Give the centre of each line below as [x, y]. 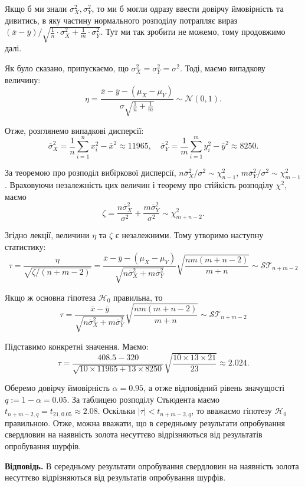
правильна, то [138, 297]
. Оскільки [116, 411]
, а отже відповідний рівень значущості [214, 388]
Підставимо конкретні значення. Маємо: [77, 346]
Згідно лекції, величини [47, 235]
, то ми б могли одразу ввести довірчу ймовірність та [188, 8]
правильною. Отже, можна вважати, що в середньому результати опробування [145, 422]
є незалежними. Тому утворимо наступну [189, 235]
